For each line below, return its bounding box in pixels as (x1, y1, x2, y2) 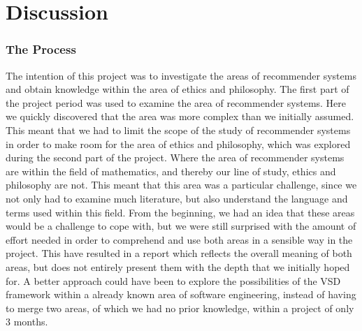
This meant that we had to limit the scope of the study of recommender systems (6, 122, 351, 137)
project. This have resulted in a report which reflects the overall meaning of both (6, 246, 352, 260)
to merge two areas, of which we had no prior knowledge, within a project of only (6, 300, 354, 315)
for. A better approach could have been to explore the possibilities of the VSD (6, 273, 341, 288)
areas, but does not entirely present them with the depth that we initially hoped (6, 259, 350, 274)
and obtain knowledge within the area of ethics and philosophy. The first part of (6, 82, 349, 96)
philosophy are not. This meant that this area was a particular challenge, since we (6, 177, 357, 192)
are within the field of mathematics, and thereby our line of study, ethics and (6, 163, 336, 178)
